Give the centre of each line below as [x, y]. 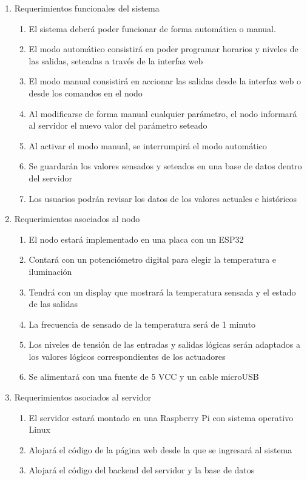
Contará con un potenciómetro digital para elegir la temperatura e [153, 259]
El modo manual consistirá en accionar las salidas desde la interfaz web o [165, 81]
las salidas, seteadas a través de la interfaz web [116, 60]
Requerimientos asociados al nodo [77, 219]
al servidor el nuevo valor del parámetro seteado [118, 125]
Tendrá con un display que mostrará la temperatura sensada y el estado [162, 292]
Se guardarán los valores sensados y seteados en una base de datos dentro [165, 166]
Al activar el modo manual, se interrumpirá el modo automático [148, 145]
